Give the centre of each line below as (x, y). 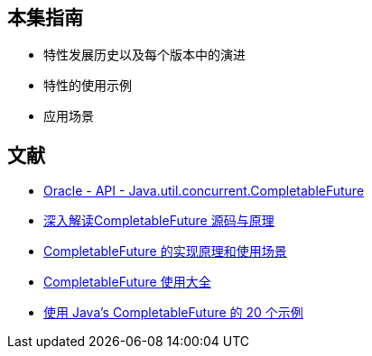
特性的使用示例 (88, 86)
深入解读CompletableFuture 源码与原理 (159, 221)
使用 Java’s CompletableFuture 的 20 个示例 (173, 313)
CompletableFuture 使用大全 (127, 282)
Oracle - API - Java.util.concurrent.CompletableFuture (204, 191)
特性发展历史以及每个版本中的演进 (144, 55)
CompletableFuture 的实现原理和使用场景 (165, 251)
